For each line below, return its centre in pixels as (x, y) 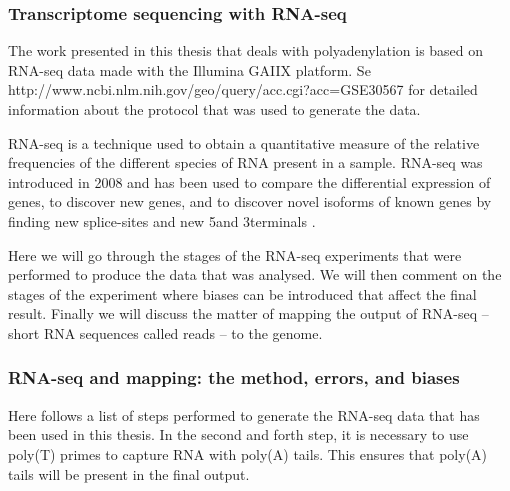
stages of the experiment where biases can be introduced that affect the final (242, 293)
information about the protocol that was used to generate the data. (214, 109)
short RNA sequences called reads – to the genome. (165, 332)
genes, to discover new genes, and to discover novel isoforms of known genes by (250, 201)
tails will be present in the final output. (129, 473)
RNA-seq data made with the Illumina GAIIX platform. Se (189, 69)
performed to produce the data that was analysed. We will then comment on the (255, 274)
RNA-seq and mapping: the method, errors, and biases (234, 377)
